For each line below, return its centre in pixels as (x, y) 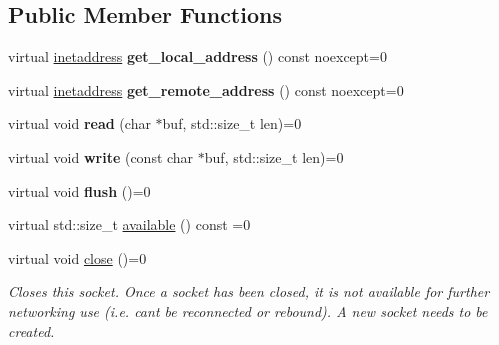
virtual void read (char (79, 123)
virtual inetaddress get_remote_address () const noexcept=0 (206, 89)
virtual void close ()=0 (77, 257)
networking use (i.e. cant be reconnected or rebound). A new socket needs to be (248, 310)
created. (31, 330)
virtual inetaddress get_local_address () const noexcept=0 (197, 56)
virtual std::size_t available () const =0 (129, 224)
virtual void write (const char (101, 156)
